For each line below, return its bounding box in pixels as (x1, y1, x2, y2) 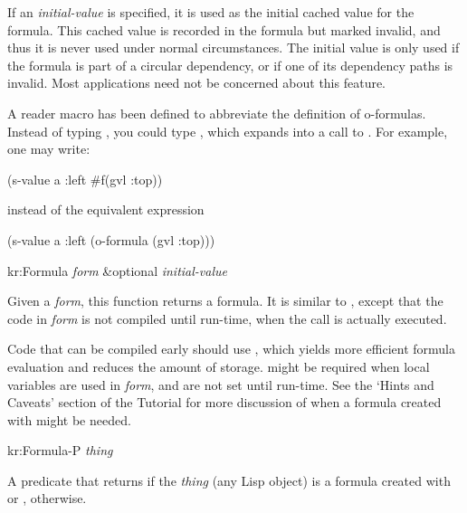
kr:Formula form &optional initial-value (7, 261, 227, 280)
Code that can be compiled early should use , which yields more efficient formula (7, 339, 455, 358)
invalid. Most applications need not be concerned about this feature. (7, 73, 386, 92)
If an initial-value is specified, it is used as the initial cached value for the (7, 3, 415, 21)
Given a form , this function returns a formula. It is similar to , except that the (7, 291, 443, 310)
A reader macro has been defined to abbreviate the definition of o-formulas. (7, 103, 426, 122)
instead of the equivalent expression (7, 200, 205, 219)
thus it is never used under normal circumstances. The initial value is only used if (7, 38, 460, 57)
